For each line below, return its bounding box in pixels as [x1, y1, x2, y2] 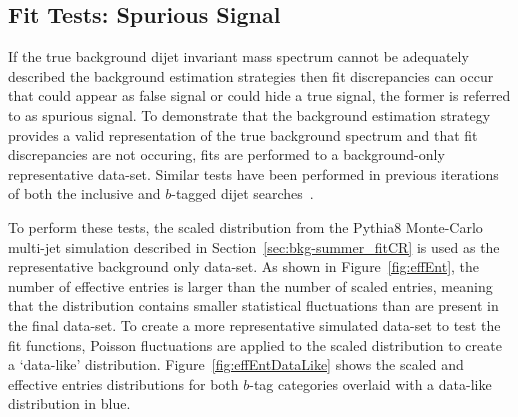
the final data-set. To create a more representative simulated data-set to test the [8, 314, 501, 335]
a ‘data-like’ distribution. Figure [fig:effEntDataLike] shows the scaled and [8, 354, 464, 375]
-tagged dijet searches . [171, 183, 314, 204]
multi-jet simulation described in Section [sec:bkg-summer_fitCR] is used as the [8, 236, 500, 257]
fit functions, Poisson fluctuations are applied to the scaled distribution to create [8, 334, 502, 355]
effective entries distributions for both [8, 373, 239, 394]
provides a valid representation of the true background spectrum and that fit [8, 124, 478, 145]
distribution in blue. [8, 393, 131, 414]
